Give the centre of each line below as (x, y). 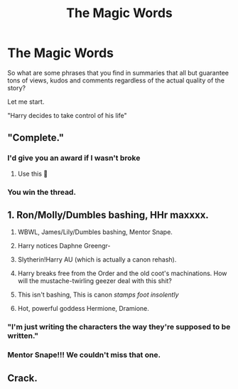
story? (17, 87)
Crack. (22, 378)
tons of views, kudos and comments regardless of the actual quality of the (116, 80)
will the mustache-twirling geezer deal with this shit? (95, 281)
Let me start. (26, 102)
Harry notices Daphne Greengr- (64, 246)
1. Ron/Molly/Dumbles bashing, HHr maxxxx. (108, 215)
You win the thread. (42, 192)
